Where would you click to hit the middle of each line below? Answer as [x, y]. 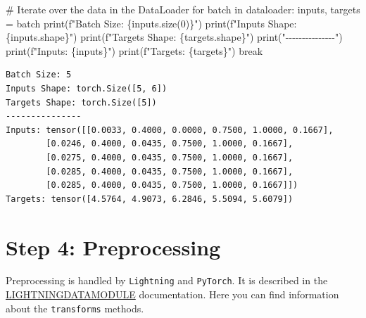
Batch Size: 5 [39, 75]
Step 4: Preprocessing [113, 247]
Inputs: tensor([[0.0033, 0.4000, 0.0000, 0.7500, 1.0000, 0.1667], [170, 130]
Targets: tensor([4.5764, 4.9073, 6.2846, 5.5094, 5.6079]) [150, 199]
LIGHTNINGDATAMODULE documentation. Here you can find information [172, 294]
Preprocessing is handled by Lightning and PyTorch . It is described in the [167, 280]
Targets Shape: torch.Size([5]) [81, 102]
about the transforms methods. [75, 308]
